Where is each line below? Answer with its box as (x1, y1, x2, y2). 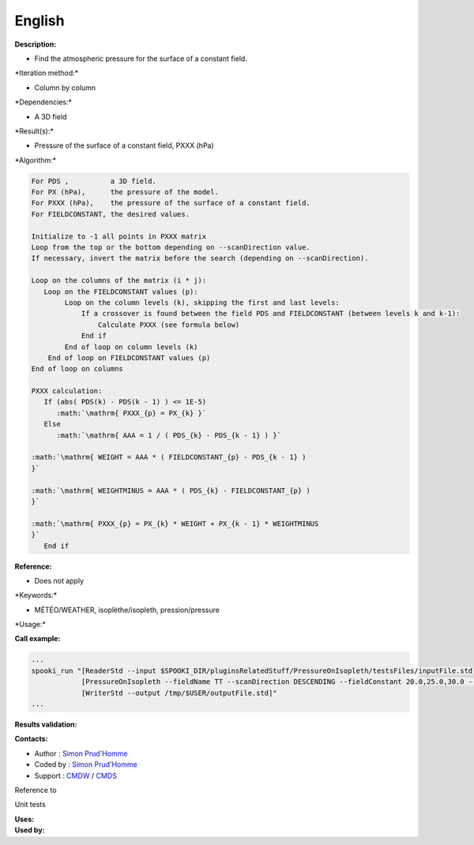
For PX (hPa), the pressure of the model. (31, 188, 219, 197)
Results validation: (14, 719, 77, 730)
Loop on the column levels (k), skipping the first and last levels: (64, 298, 340, 307)
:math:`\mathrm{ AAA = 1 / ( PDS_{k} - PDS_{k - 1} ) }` (56, 430, 282, 440)
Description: (14, 39, 57, 49)
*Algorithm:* (14, 155, 57, 165)
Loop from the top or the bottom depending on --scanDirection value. (31, 243, 311, 252)
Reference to (14, 785, 57, 794)
